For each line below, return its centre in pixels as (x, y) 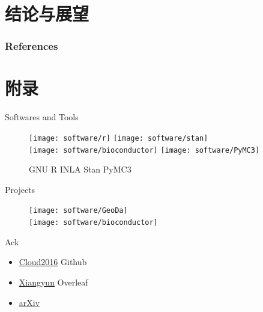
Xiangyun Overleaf (53, 282)
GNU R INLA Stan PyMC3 (80, 169)
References (32, 46)
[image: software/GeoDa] (78, 211)
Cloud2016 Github (53, 262)
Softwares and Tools (42, 117)
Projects (20, 189)
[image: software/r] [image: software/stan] (119, 138)
